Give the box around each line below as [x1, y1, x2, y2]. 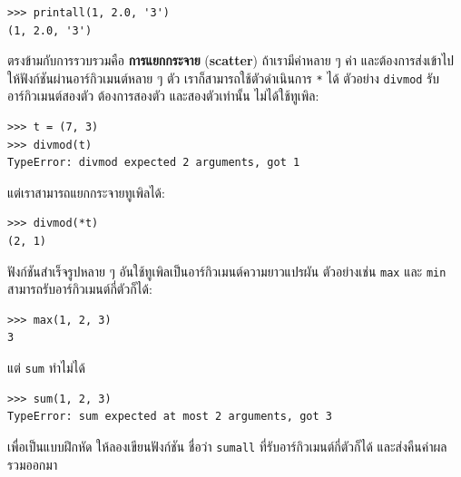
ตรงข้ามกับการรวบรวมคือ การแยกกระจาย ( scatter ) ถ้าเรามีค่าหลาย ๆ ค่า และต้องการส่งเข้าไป [7, 51, 455, 70]
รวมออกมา [7, 454, 58, 473]
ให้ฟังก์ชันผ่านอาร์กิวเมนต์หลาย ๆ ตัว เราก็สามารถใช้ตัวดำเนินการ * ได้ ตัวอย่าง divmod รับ [7, 68, 440, 87]
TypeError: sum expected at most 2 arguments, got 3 [7, 410, 332, 423]
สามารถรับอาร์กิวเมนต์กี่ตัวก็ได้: [7, 279, 152, 298]
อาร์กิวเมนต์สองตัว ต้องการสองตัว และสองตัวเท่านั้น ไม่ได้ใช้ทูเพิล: [7, 86, 319, 105]
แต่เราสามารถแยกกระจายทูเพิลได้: [7, 182, 165, 201]
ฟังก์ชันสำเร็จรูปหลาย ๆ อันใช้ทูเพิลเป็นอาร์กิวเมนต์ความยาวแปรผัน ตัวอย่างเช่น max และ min [7, 261, 446, 280]
